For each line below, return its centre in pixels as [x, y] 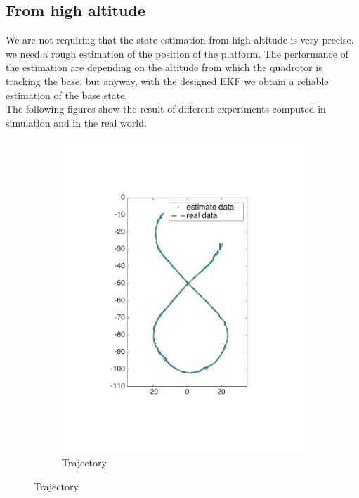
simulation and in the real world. [76, 122]
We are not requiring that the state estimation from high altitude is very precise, [180, 40]
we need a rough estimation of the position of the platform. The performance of [177, 53]
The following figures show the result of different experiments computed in [166, 109]
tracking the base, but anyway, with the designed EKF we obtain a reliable [167, 81]
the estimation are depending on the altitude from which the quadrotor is [164, 67]
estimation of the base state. [67, 95]
